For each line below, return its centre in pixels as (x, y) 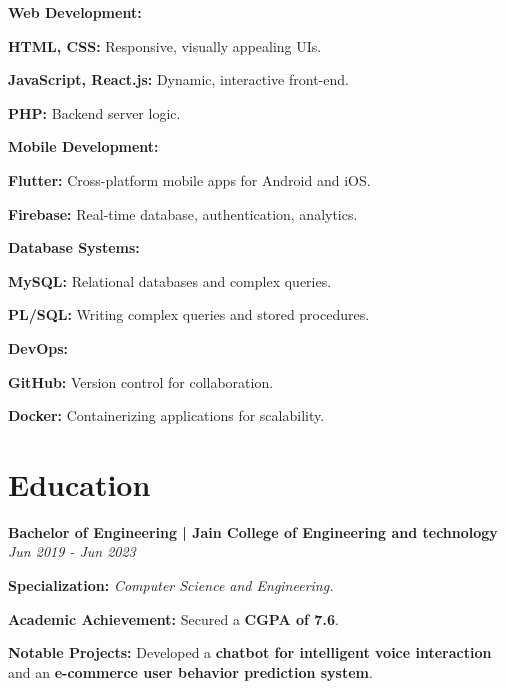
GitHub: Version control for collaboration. (141, 381)
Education (79, 483)
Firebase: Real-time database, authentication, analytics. (183, 213)
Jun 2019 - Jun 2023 (72, 551)
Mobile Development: (83, 146)
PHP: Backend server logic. (94, 112)
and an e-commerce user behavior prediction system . (190, 671)
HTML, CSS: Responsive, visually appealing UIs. (165, 45)
